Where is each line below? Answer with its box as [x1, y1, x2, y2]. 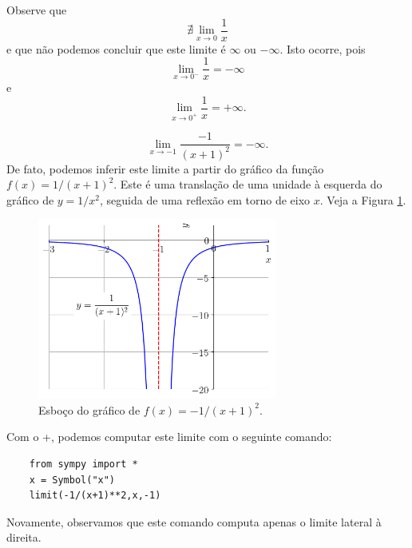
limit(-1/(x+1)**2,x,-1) [29, 490, 161, 502]
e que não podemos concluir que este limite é [6, 40, 226, 57]
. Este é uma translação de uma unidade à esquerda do [113, 176, 382, 193]
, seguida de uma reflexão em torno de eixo [100, 191, 311, 208]
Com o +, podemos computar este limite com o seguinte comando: [6, 428, 332, 445]
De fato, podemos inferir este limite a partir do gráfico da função [6, 160, 324, 177]
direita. [6, 529, 42, 546]
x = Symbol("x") [29, 474, 116, 486]
